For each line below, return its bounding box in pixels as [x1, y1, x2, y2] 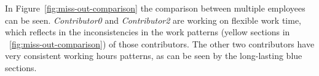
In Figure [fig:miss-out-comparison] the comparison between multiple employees [5, 2, 305, 14]
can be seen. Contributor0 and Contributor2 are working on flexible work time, [5, 13, 302, 26]
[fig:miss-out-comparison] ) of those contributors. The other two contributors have [9, 37, 315, 50]
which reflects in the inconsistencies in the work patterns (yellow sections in [5, 26, 290, 38]
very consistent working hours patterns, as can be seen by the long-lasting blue [5, 49, 302, 62]
